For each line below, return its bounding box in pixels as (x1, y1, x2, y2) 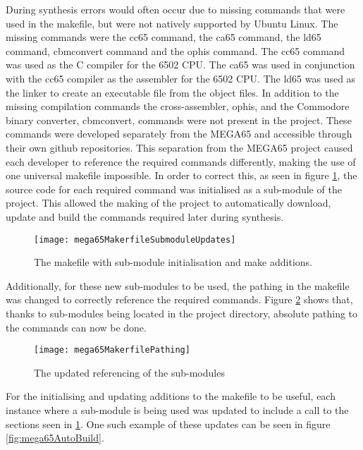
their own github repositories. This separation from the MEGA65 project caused (6, 140, 353, 154)
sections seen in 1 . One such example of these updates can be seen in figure (6, 416, 331, 431)
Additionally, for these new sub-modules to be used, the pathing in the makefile (6, 278, 350, 293)
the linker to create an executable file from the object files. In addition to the (6, 85, 339, 99)
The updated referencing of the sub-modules (34, 365, 225, 379)
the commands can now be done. (6, 320, 147, 334)
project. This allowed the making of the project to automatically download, (6, 195, 331, 210)
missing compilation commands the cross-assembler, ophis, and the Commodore (6, 99, 350, 114)
